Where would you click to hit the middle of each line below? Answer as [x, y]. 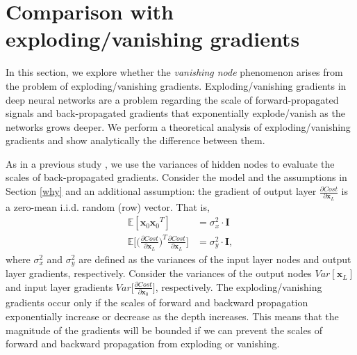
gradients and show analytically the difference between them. [135, 140]
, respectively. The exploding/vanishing [239, 286]
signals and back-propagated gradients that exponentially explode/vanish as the [175, 113]
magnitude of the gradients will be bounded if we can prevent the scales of [164, 330]
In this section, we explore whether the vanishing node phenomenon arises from [174, 72]
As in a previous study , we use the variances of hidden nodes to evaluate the [170, 163]
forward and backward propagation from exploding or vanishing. [143, 344]
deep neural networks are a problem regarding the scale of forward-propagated [172, 99]
